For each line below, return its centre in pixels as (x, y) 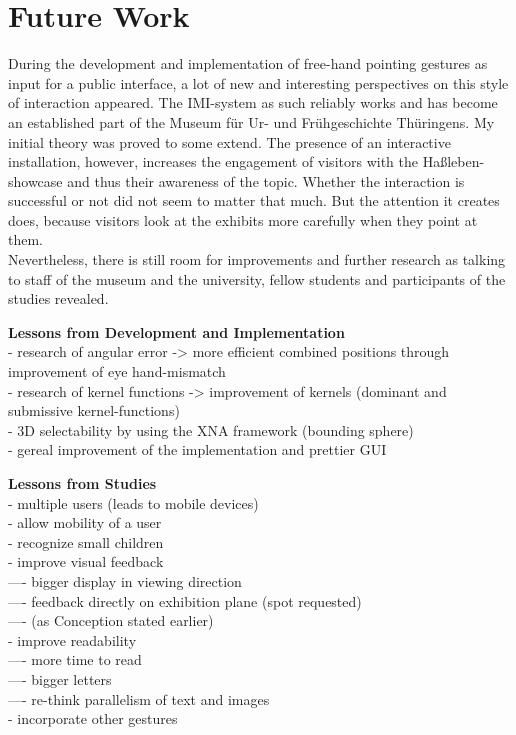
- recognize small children (86, 541)
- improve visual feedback (86, 561)
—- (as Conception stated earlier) (111, 620)
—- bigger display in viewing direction (125, 580)
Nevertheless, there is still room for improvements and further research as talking (257, 259)
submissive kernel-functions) (94, 410)
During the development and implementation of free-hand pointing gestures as (248, 63)
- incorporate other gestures (93, 718)
